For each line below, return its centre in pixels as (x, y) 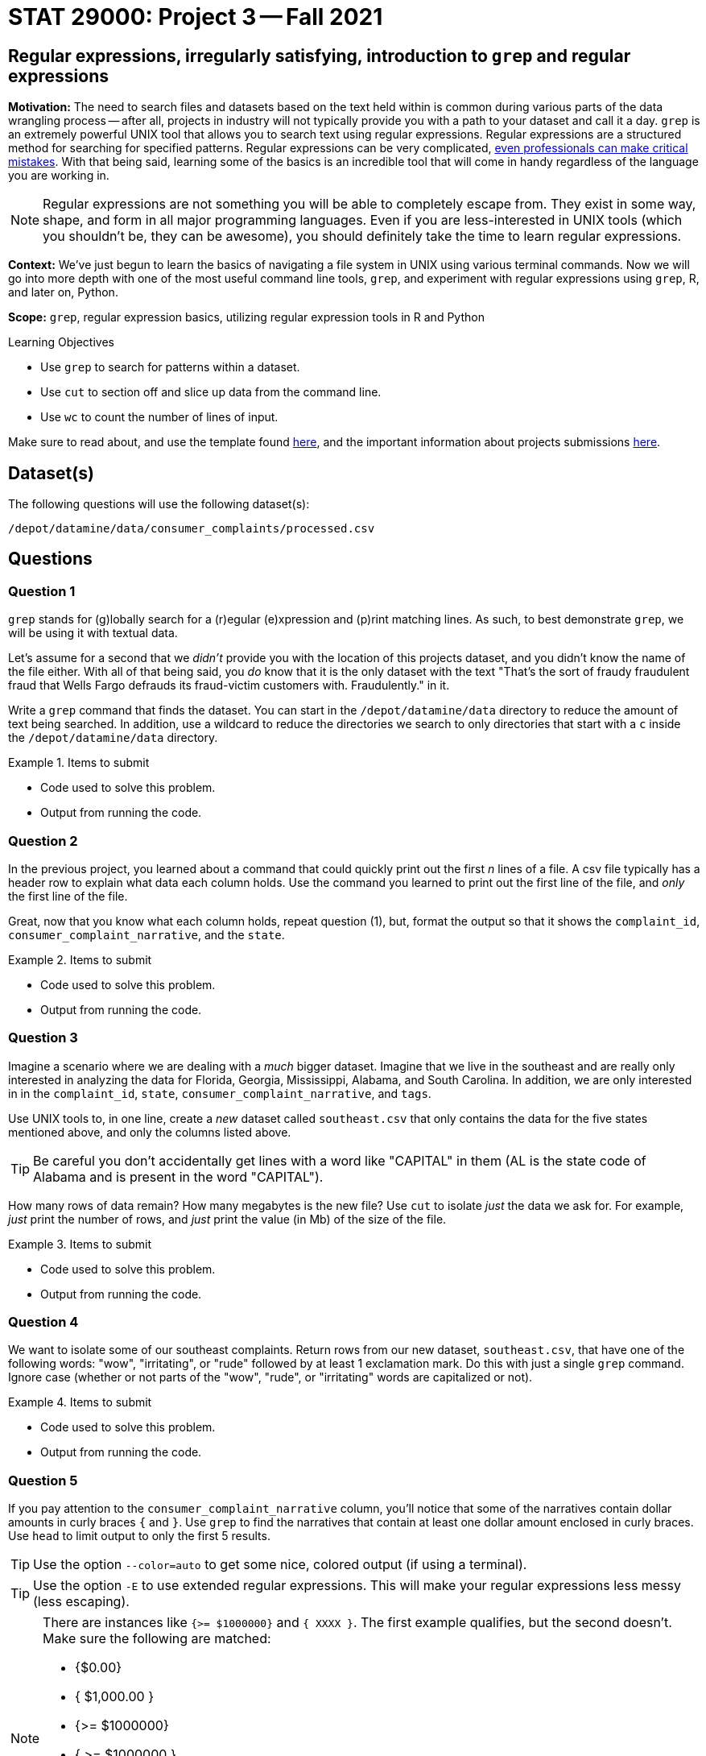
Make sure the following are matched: (157, 1639)
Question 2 (43, 841)
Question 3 (43, 1038)
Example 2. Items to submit (80, 959)
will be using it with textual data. (93, 633)
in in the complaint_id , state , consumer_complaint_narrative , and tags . (220, 1093)
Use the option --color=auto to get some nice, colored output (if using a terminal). (280, 1565)
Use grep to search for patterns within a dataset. (170, 367)
